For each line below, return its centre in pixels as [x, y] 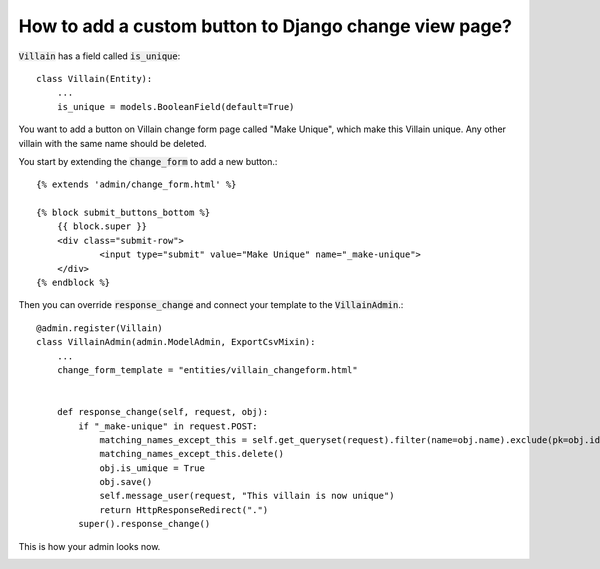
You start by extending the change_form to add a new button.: [148, 161]
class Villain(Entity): [94, 78]
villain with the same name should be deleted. [112, 143]
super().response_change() [144, 524]
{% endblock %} [73, 283]
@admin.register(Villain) [100, 328]
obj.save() [126, 482]
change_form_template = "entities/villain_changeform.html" [207, 369]
